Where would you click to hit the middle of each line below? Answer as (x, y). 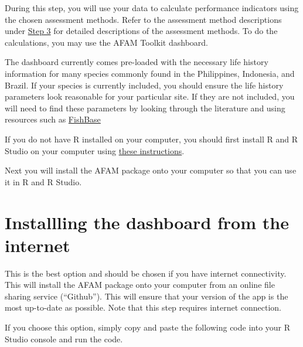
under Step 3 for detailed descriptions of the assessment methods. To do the (141, 31)
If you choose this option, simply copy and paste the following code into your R (148, 327)
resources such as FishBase (53, 119)
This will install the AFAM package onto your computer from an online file (140, 285)
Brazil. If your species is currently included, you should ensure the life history (144, 85)
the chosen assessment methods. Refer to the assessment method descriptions (143, 19)
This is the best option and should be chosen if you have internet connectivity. (146, 273)
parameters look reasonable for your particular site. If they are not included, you (150, 96)
